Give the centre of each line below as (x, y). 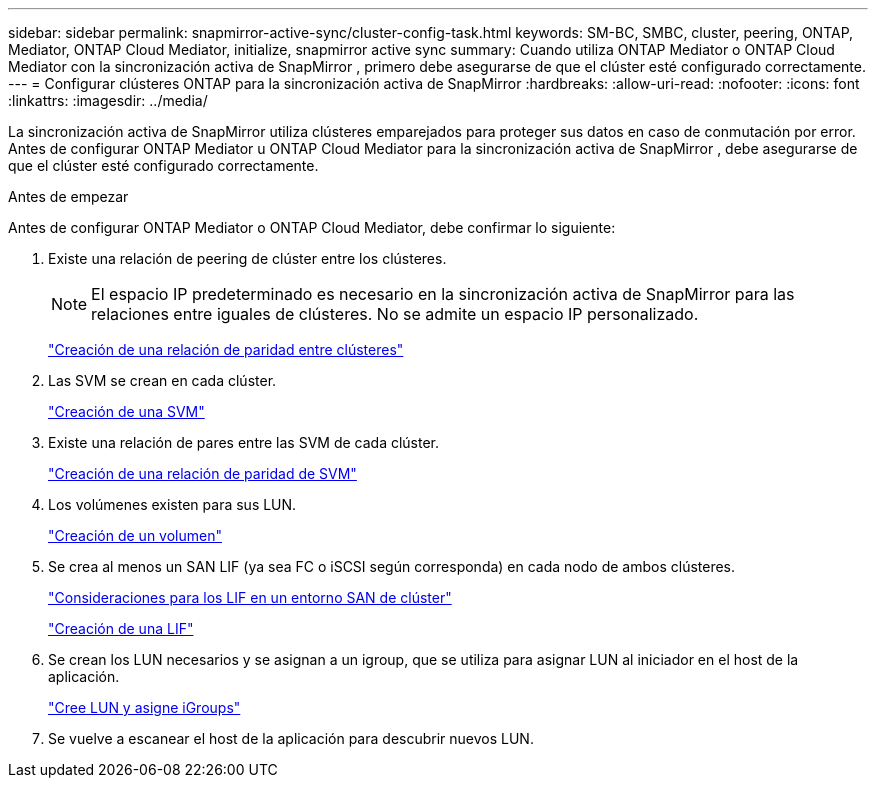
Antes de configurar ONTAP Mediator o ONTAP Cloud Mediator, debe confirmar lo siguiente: (312, 227)
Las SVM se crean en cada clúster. (162, 380)
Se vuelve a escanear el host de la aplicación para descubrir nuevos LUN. (291, 738)
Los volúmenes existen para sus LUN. (172, 504)
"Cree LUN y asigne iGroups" (144, 707)
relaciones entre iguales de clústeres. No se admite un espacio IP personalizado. (395, 314)
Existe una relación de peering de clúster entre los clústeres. (247, 258)
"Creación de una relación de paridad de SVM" (202, 473)
